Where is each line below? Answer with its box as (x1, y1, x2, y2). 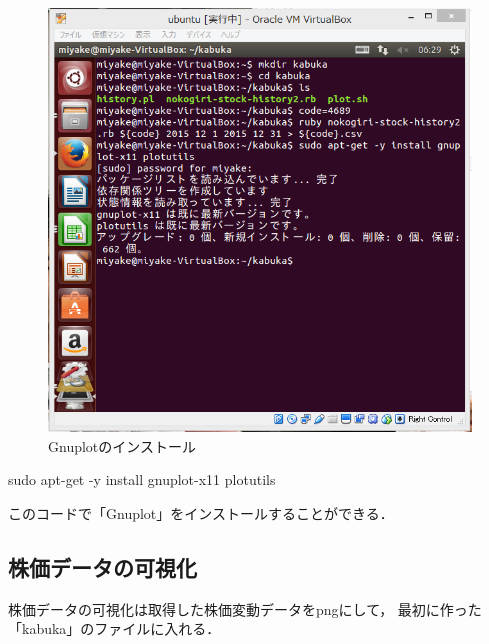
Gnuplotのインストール (48, 435, 197, 456)
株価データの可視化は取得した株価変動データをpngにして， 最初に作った (8, 598, 482, 619)
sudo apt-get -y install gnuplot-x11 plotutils (8, 469, 276, 490)
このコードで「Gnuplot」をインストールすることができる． (8, 502, 394, 523)
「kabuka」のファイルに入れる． (8, 618, 221, 639)
